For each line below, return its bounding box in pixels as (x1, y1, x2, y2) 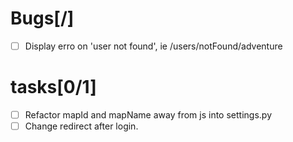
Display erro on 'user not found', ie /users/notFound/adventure (24, 40, 283, 52)
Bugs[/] (10, 7, 75, 30)
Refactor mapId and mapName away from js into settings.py (24, 108, 272, 121)
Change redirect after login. (24, 120, 139, 132)
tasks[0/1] (10, 76, 97, 99)
